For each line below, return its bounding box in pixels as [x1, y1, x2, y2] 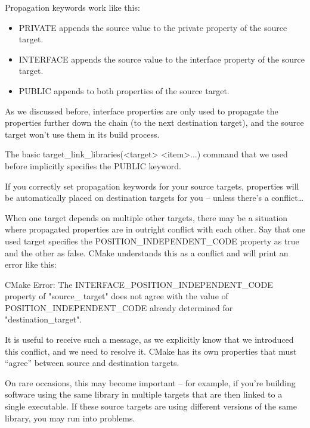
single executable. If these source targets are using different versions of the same [5, 400, 297, 413]
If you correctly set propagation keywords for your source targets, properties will [5, 179, 299, 192]
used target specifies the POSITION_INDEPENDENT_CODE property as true [5, 234, 299, 247]
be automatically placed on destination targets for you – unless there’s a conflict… [5, 191, 304, 204]
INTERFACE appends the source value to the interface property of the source [18, 52, 305, 65]
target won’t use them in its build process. [5, 128, 160, 140]
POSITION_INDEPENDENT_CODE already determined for [5, 301, 233, 314]
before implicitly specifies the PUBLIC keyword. [5, 159, 181, 172]
